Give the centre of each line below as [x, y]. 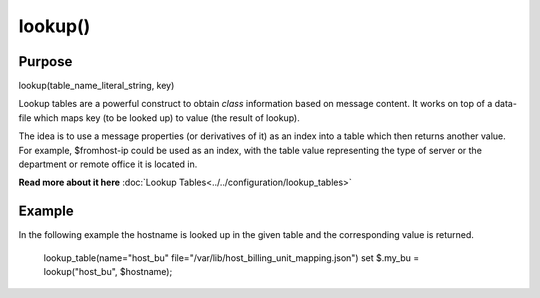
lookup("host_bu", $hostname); [108, 272]
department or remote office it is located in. [108, 164]
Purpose [45, 61]
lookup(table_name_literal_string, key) [96, 86]
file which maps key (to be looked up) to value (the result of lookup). [159, 117]
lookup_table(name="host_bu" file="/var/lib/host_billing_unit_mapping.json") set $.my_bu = [231, 257]
